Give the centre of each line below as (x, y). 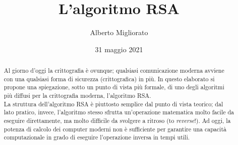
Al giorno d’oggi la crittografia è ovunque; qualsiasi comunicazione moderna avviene (114, 70)
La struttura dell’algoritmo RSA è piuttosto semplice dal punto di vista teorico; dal (113, 104)
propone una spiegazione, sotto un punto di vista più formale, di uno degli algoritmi (114, 87)
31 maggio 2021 (119, 49)
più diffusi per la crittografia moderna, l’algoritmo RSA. (77, 96)
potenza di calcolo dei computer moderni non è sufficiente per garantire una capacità (115, 129)
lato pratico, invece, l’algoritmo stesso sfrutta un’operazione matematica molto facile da (119, 112)
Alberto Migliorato (119, 32)
